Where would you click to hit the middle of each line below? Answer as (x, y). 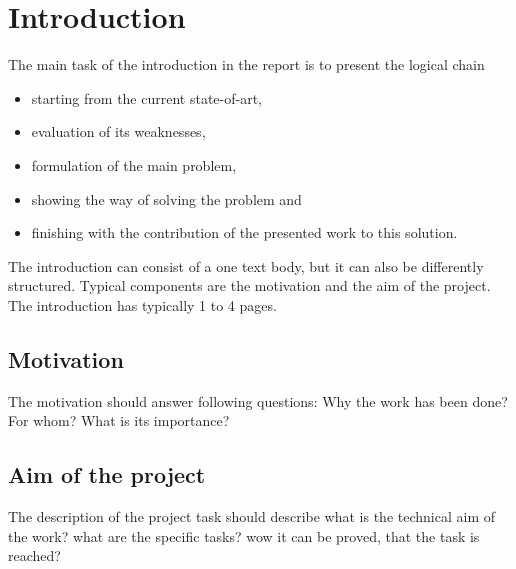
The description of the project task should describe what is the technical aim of (251, 516)
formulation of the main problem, (134, 164)
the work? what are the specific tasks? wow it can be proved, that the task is (244, 535)
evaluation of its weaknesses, (118, 131)
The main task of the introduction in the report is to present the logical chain (246, 64)
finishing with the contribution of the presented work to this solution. (244, 232)
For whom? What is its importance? (119, 420)
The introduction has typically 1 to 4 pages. (142, 304)
